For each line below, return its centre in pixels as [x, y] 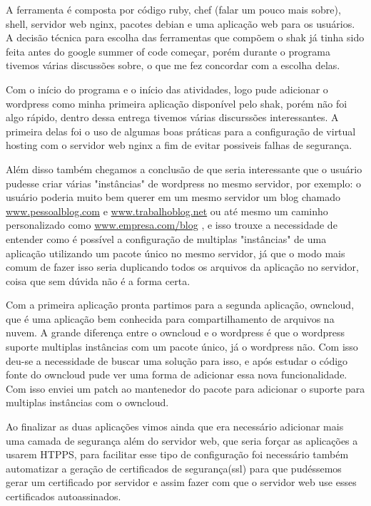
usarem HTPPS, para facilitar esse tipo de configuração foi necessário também [177, 454]
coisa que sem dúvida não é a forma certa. [98, 280]
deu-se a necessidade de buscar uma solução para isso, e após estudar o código [177, 360]
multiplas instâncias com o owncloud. [87, 402]
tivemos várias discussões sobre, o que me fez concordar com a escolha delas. [173, 65]
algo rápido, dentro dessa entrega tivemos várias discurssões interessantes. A [172, 117]
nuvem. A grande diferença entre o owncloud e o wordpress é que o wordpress [175, 332]
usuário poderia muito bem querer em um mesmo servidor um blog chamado [173, 197]
